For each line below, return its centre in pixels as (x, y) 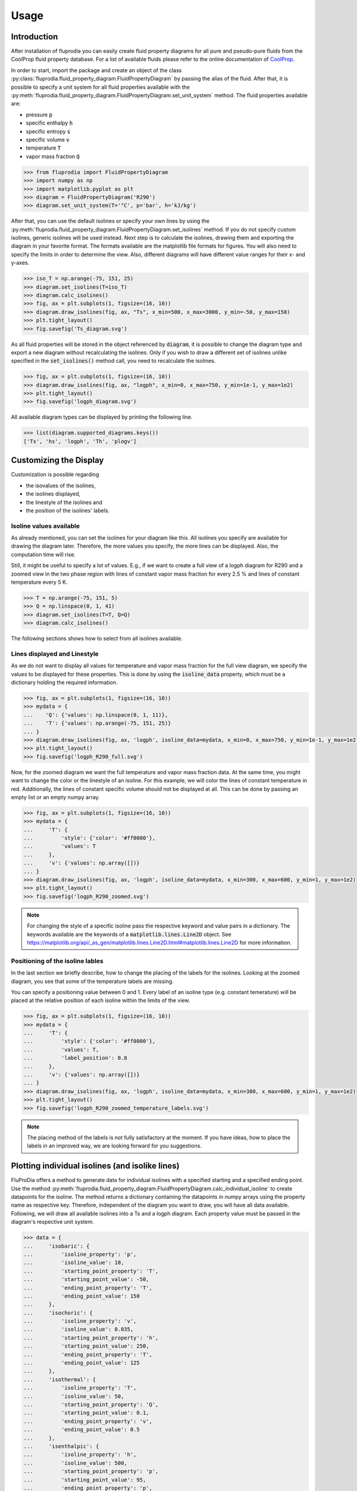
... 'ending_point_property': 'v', (88, 1421)
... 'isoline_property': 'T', (80, 1388)
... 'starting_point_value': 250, (86, 1346)
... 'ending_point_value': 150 (82, 1296)
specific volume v (48, 140)
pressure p (39, 115)
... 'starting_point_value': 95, (85, 1480)
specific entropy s (48, 131)
